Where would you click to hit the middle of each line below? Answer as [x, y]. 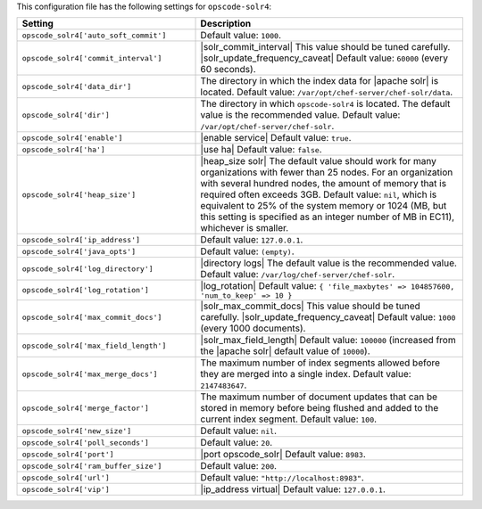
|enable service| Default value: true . [276, 138]
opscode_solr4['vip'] [66, 489]
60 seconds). [228, 70]
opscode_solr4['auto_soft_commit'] [94, 35]
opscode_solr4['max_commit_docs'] [92, 317]
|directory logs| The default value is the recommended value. [328, 263]
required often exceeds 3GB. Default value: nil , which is [319, 194]
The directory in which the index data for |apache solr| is [320, 81]
